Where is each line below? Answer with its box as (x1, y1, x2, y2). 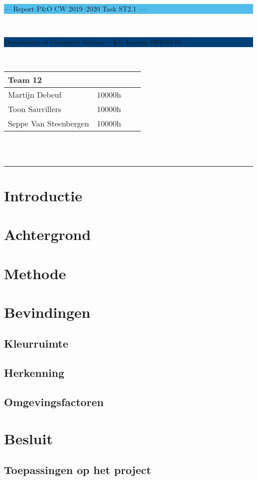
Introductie (4, 185, 83, 205)
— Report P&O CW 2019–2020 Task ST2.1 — (4, 3, 146, 13)
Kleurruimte (4, 336, 69, 351)
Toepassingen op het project (4, 462, 151, 478)
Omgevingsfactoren (4, 394, 104, 410)
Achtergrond (4, 224, 91, 244)
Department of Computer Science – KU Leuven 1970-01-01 (4, 37, 182, 47)
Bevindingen (4, 301, 90, 322)
